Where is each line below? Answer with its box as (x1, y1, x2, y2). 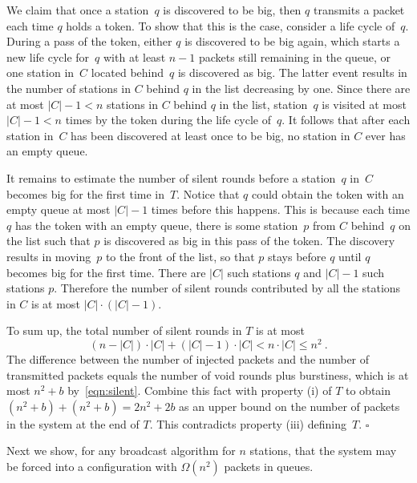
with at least (103, 48, 166, 65)
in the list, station (219, 95, 308, 112)
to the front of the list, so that (105, 248, 255, 264)
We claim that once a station (6, 2, 149, 18)
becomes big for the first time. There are (6, 264, 206, 280)
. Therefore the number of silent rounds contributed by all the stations (54, 280, 401, 296)
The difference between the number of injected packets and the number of (6, 350, 370, 367)
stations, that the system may (249, 442, 397, 459)
